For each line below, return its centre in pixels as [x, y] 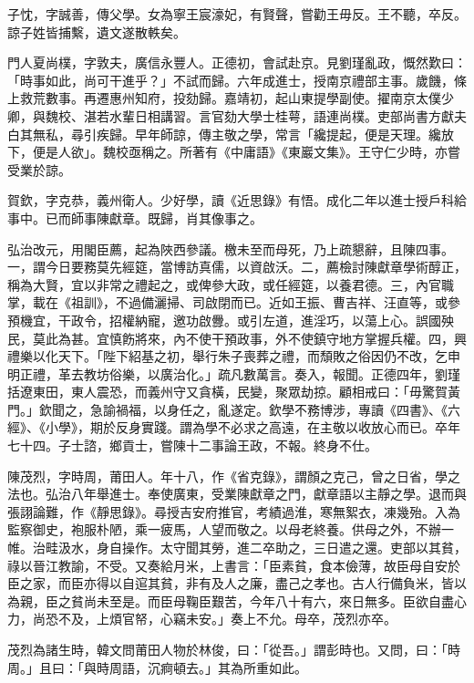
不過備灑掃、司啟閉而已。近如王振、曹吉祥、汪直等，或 [281, 302]
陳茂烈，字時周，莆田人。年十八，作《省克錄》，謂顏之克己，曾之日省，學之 [234, 476]
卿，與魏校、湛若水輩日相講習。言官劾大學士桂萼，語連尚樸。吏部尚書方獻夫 [237, 115]
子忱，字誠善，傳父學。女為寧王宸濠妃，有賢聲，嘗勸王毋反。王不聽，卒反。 [237, 14]
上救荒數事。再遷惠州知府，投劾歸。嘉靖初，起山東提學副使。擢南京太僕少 [231, 98]
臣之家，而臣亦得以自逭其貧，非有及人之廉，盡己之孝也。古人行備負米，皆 [231, 583]
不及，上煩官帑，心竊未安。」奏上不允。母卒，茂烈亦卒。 [227, 619]
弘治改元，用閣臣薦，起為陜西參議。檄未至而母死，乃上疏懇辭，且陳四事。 [231, 248]
